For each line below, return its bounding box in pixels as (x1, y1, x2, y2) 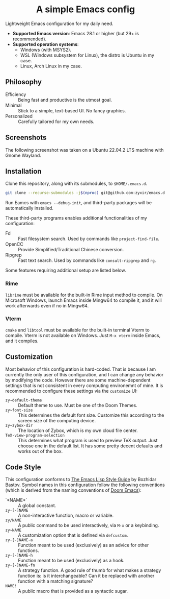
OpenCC (5, 241, 24, 247)
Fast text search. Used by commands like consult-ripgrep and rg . (18, 257, 156, 263)
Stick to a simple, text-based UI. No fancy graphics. (18, 107, 126, 113)
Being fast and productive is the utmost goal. (18, 97, 112, 103)
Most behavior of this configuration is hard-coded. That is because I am (5, 366, 156, 372)
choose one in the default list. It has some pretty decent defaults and (18, 443, 163, 449)
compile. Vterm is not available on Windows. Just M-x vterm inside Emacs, (5, 332, 161, 338)
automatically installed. (5, 205, 53, 211)
